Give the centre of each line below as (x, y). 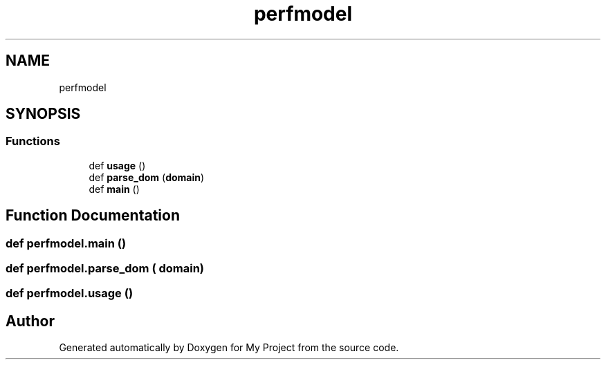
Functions (33, 141)
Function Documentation (93, 216)
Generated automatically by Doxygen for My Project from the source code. (229, 348)
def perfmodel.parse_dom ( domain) (105, 269)
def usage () (117, 165)
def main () (114, 189)
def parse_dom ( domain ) (147, 177)
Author (30, 321)
